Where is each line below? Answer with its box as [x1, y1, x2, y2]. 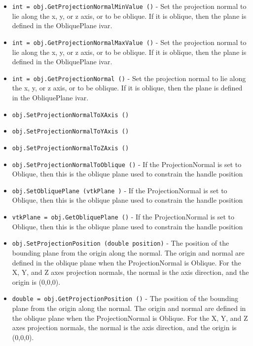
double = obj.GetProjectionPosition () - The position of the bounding [12, 293, 239, 303]
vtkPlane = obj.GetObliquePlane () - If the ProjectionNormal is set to [12, 212, 234, 221]
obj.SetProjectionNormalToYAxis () [12, 128, 129, 135]
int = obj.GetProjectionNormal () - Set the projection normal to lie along [12, 73, 246, 83]
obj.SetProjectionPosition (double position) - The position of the [12, 238, 229, 248]
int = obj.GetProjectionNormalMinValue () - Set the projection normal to [12, 1, 247, 11]
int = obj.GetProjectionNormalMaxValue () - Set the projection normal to [12, 37, 247, 47]
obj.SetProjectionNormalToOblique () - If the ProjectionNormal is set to [12, 159, 242, 169]
